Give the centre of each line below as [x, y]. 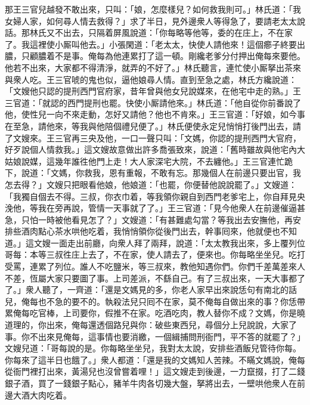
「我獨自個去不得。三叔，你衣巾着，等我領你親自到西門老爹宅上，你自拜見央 [155, 196]
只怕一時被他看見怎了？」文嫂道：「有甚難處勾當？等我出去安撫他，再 [157, 219]
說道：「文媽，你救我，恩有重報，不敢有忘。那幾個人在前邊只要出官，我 [161, 173]
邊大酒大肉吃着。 [38, 395]
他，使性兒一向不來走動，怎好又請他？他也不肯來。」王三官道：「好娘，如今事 [155, 114]
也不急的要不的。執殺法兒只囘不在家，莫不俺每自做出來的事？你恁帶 [171, 301]
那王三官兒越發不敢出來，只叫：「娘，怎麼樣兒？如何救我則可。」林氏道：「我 [153, 9]
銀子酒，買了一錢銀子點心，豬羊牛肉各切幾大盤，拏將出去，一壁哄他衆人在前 [155, 383]
